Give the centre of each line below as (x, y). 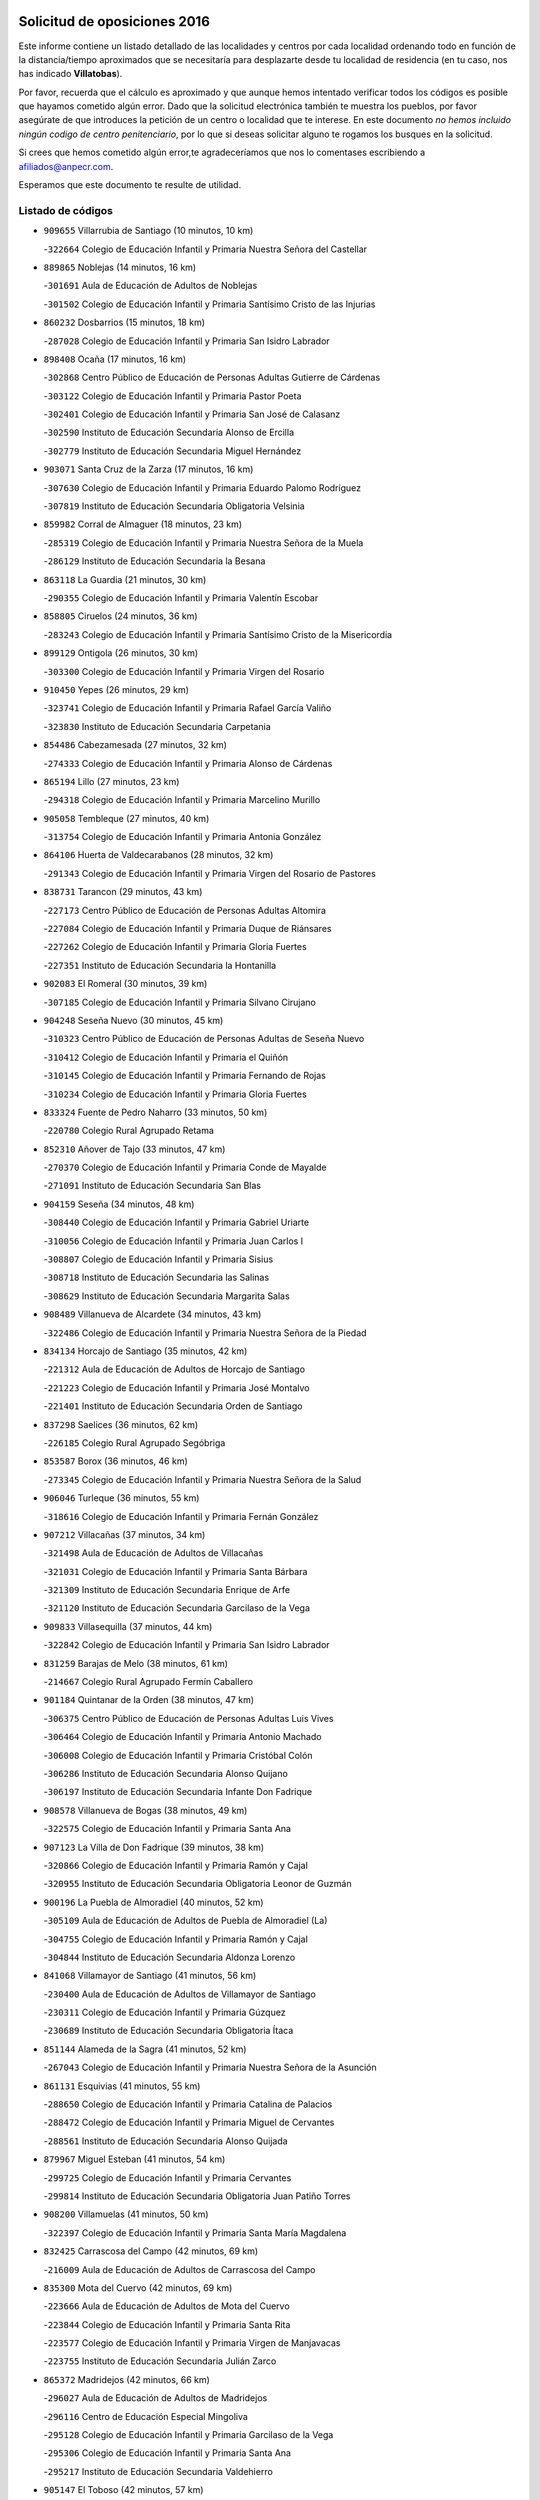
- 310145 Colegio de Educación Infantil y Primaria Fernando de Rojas (185, 1076)
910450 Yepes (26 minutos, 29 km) (116, 689)
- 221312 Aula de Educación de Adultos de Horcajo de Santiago (174, 1369)
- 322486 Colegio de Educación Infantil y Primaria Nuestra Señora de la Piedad (205, 1332)
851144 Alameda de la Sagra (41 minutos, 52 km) (145, 2049)
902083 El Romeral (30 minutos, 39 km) (125, 984)
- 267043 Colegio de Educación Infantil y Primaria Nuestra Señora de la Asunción (210, 2067)
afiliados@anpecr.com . (66, 166)
